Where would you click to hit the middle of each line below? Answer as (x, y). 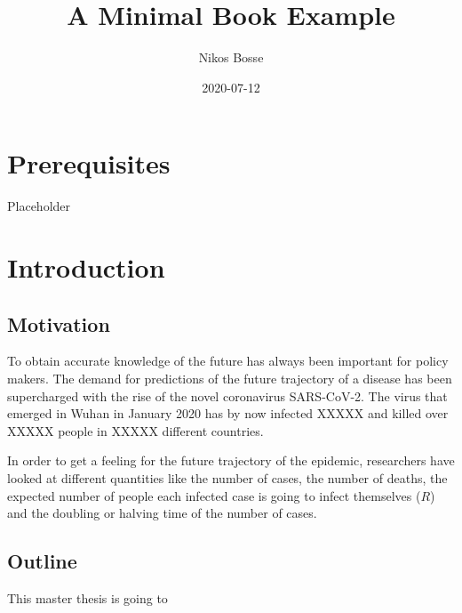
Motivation (59, 323)
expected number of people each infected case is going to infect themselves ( (214, 495)
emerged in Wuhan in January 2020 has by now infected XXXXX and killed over (228, 413)
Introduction (86, 267)
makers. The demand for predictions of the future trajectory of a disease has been (230, 379)
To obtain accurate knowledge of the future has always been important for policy (228, 361)
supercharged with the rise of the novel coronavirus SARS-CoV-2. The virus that (227, 395)
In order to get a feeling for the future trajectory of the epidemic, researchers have (231, 460)
